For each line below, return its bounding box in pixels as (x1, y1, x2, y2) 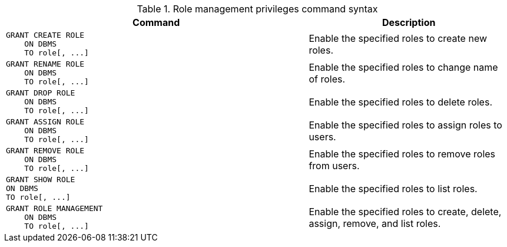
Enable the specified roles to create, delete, (309, 205, 502, 218)
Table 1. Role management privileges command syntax (137, 3, 378, 15)
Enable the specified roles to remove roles (309, 147, 496, 160)
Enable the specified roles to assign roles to (309, 118, 502, 131)
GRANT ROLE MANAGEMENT (6, 204, 103, 213)
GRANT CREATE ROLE (6, 31, 85, 39)
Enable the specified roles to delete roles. (309, 95, 492, 108)
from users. (309, 159, 360, 172)
